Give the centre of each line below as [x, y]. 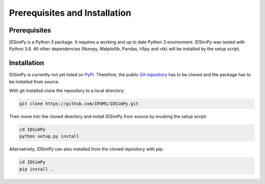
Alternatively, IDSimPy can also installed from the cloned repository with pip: [86, 149]
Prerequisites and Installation [70, 13]
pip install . [36, 169]
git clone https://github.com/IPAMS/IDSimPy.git [79, 104]
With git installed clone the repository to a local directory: [67, 91]
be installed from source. [34, 82]
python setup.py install [49, 136]
